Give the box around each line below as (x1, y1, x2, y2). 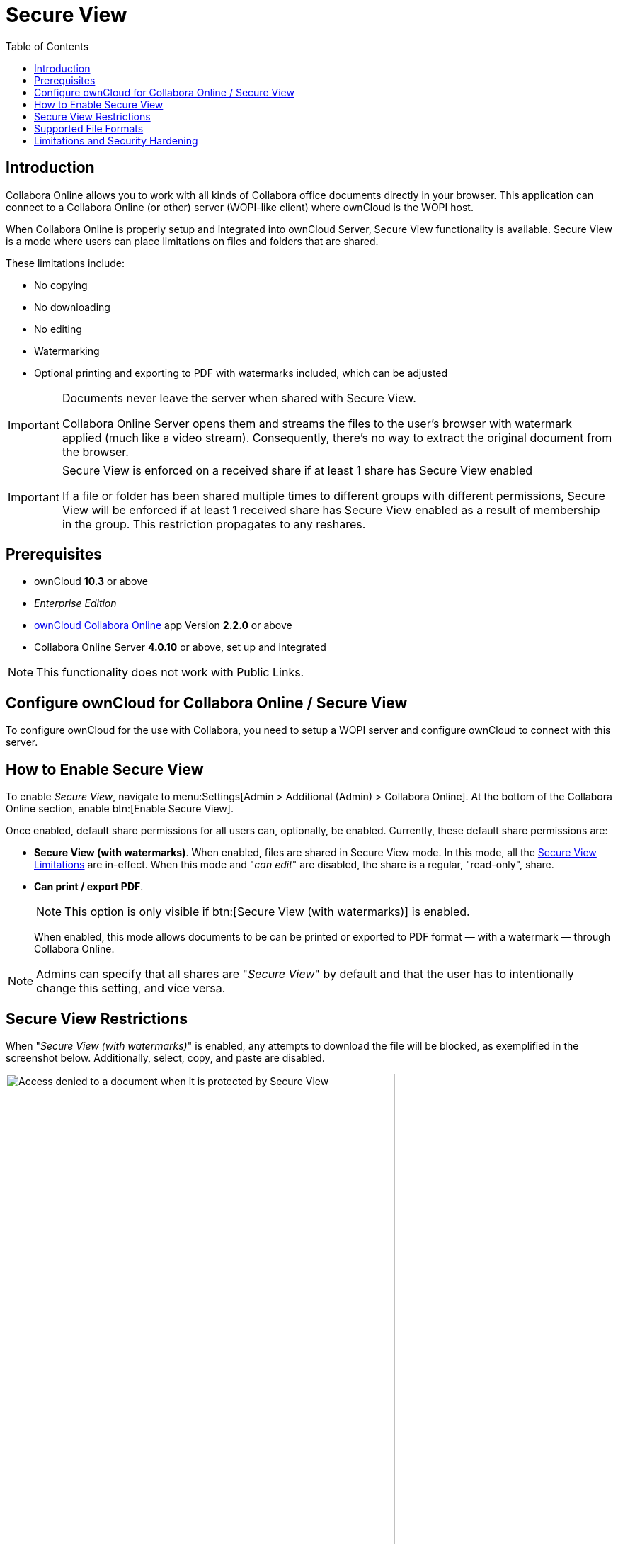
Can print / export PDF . (34, 880, 144, 893)
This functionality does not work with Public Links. (36, 665, 304, 680)
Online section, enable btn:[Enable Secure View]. (6, 802, 234, 815)
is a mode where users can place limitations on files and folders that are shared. (6, 234, 379, 247)
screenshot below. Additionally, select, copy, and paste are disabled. (6, 1051, 325, 1064)
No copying (34, 278, 88, 291)
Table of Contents (6, 40, 89, 52)
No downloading (34, 300, 110, 313)
